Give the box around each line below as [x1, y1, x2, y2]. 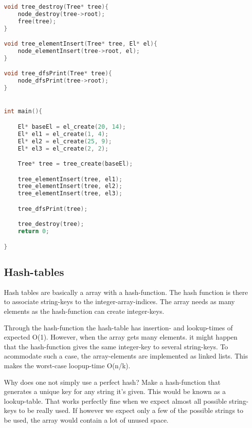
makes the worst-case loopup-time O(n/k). [4, 360, 130, 371]
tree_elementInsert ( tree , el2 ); [18, 183, 123, 190]
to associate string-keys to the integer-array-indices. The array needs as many [4, 296, 235, 307]
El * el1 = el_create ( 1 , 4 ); [18, 130, 108, 137]
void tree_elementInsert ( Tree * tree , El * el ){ [4, 40, 158, 48]
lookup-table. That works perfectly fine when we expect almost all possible [4, 395, 227, 406]
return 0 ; [18, 228, 50, 235]
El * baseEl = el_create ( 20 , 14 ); [18, 123, 126, 130]
